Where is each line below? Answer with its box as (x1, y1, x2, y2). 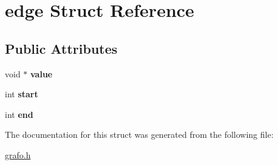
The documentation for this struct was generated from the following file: (5, 128, 274, 141)
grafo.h (5, 148, 31, 161)
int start (5, 88, 38, 100)
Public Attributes (5, 39, 118, 57)
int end (5, 108, 33, 120)
